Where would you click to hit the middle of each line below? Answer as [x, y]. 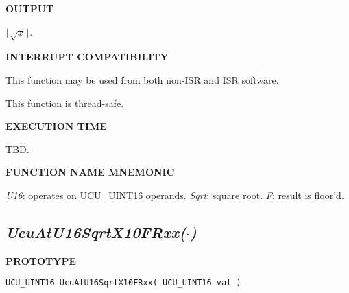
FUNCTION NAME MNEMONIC [90, 172]
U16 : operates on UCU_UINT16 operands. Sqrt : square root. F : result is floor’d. [175, 195]
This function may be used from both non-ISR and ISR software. [142, 79]
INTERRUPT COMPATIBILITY [87, 57]
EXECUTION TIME [56, 126]
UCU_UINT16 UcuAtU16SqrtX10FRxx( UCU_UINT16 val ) [123, 283]
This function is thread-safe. [65, 103]
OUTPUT [30, 8]
